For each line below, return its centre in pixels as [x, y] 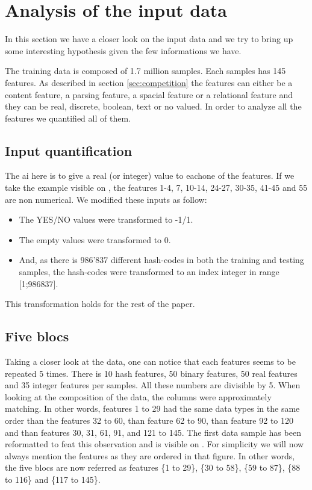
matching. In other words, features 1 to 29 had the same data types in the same [152, 408]
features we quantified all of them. [68, 118]
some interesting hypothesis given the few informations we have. [123, 50]
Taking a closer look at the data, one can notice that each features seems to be [150, 361]
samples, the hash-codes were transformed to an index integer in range [149, 272]
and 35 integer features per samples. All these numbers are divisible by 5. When [153, 385]
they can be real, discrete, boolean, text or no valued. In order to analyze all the [153, 106]
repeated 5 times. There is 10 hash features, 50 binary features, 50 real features [151, 373]
